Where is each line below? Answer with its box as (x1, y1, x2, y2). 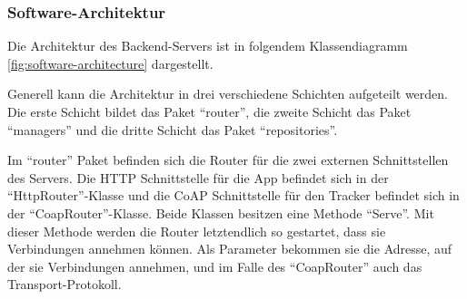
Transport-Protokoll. (7, 275, 122, 294)
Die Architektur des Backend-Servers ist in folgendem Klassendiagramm (7, 36, 408, 55)
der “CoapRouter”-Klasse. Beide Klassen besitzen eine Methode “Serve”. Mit (7, 203, 434, 222)
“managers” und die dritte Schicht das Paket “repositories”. (7, 120, 338, 139)
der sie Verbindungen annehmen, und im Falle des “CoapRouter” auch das (7, 256, 422, 275)
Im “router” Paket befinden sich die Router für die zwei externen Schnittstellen (7, 150, 449, 169)
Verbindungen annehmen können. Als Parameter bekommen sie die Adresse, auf (7, 239, 452, 258)
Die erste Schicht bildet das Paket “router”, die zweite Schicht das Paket (7, 102, 412, 121)
